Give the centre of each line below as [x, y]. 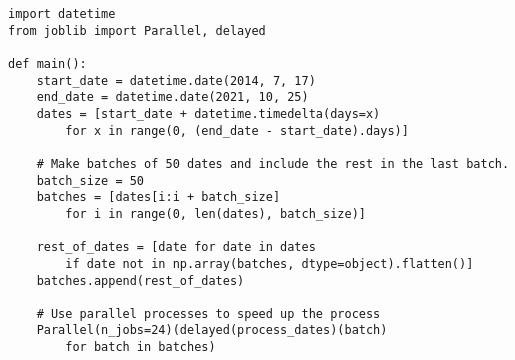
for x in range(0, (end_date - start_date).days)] [237, 130]
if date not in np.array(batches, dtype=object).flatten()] [269, 263]
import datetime [62, 14]
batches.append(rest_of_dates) [140, 280]
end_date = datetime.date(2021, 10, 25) [172, 97]
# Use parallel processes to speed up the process [208, 313]
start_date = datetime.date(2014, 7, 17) [176, 80]
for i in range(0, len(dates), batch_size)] [215, 213]
